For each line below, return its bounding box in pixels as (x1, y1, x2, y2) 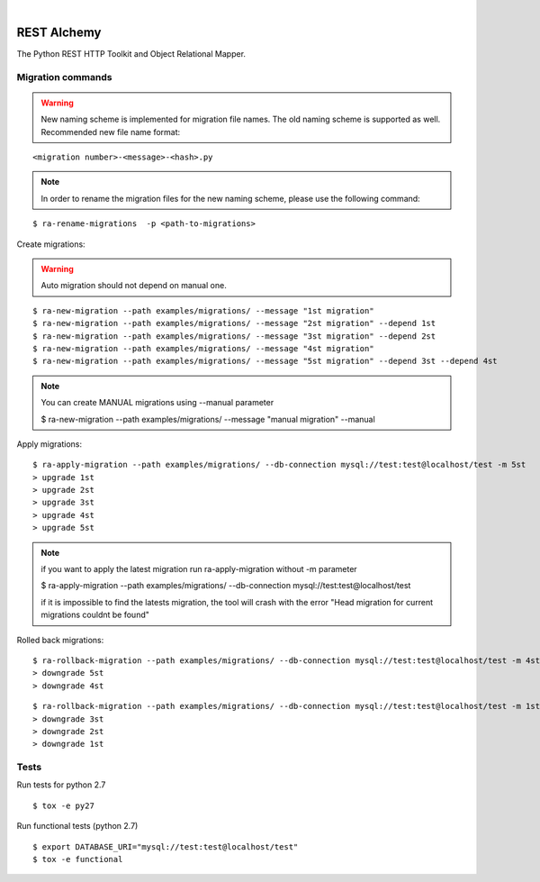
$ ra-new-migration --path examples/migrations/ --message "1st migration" (32, 305, 374, 315)
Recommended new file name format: (40, 126, 181, 137)
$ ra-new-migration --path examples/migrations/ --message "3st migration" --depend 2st (32, 331, 436, 341)
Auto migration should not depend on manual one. (40, 280, 227, 291)
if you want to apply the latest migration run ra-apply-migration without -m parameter (40, 564, 357, 575)
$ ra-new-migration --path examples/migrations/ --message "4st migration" (32, 343, 374, 353)
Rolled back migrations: (16, 634, 104, 645)
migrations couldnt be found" (40, 609, 150, 621)
